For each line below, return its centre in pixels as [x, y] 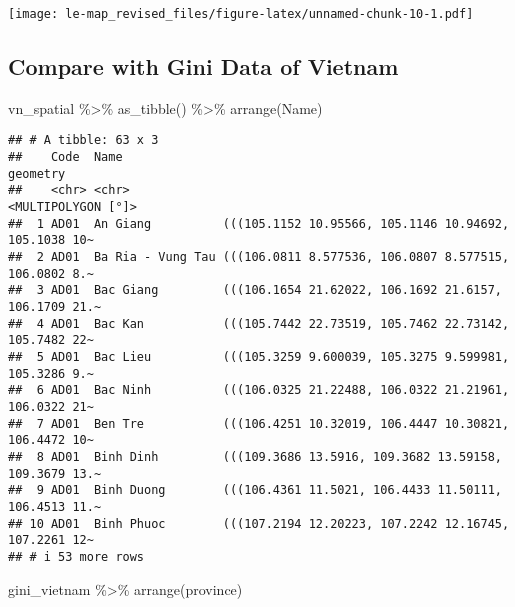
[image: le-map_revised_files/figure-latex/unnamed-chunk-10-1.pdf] [241, 14]
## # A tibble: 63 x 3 [83, 140]
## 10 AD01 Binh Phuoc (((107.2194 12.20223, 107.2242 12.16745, [259, 523]
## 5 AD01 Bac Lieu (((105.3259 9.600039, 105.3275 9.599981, [259, 356]
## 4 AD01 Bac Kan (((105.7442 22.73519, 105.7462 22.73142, [259, 323]
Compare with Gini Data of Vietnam [203, 66]
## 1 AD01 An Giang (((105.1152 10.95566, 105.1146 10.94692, [259, 223]
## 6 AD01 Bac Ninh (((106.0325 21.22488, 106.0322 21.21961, [259, 390]
